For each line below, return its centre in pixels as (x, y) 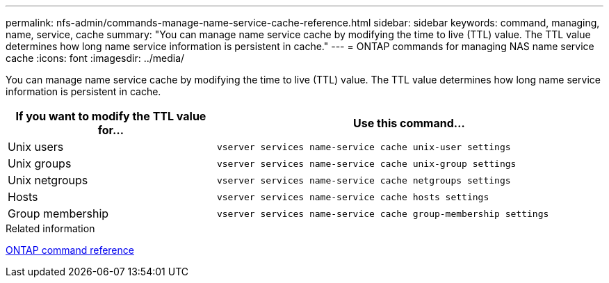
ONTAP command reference (70, 250)
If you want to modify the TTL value (111, 116)
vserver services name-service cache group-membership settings (383, 213)
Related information (50, 228)
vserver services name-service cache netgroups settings (364, 180)
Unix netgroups (48, 180)
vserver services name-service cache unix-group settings (366, 163)
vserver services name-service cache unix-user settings (364, 147)
